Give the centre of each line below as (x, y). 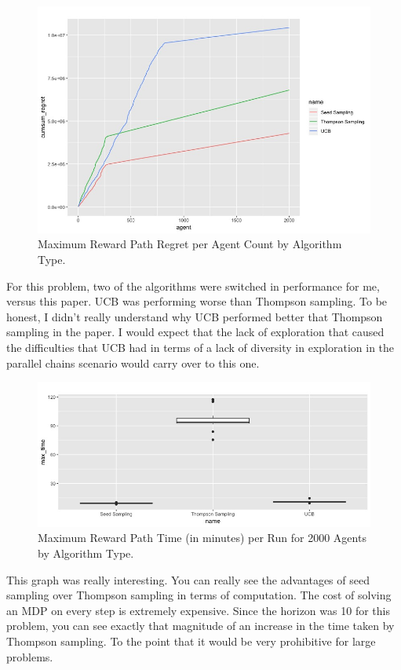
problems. (30, 656)
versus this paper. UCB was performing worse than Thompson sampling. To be (197, 301)
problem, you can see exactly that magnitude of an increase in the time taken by (200, 626)
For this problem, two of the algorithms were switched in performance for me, (193, 286)
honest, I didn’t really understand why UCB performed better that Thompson (195, 316)
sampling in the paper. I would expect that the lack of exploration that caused (195, 332)
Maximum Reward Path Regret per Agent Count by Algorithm (190, 244)
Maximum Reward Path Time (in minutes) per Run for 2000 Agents (202, 538)
